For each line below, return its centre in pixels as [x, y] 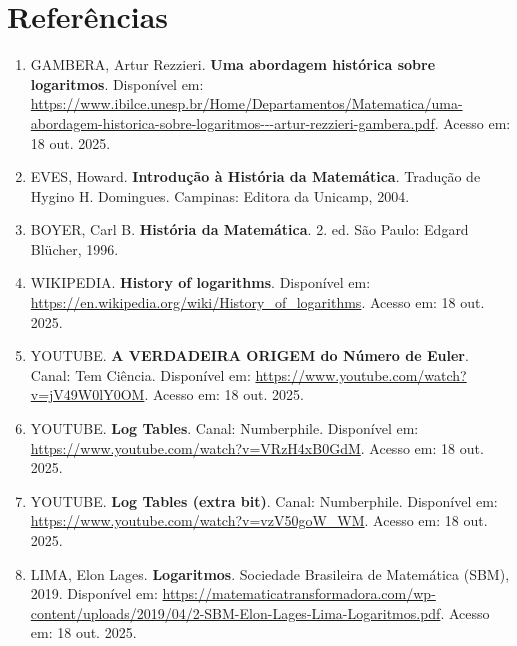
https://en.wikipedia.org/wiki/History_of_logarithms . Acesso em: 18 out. [257, 302]
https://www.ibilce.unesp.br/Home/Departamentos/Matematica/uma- [246, 103]
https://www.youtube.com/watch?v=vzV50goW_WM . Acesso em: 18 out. [259, 520]
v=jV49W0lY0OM [87, 394]
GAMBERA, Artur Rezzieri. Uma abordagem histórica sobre [233, 64]
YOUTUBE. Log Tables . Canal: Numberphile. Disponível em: [224, 428]
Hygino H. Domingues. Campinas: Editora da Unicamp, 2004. [220, 195]
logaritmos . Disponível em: [117, 83]
